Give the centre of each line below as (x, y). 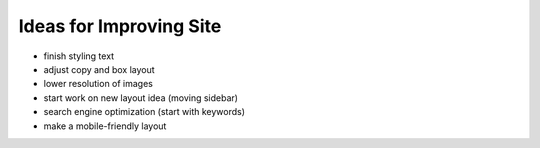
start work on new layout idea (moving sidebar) (141, 97)
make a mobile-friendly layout (105, 126)
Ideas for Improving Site (120, 26)
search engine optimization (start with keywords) (144, 112)
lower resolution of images (98, 84)
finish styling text (79, 56)
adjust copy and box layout (99, 69)
